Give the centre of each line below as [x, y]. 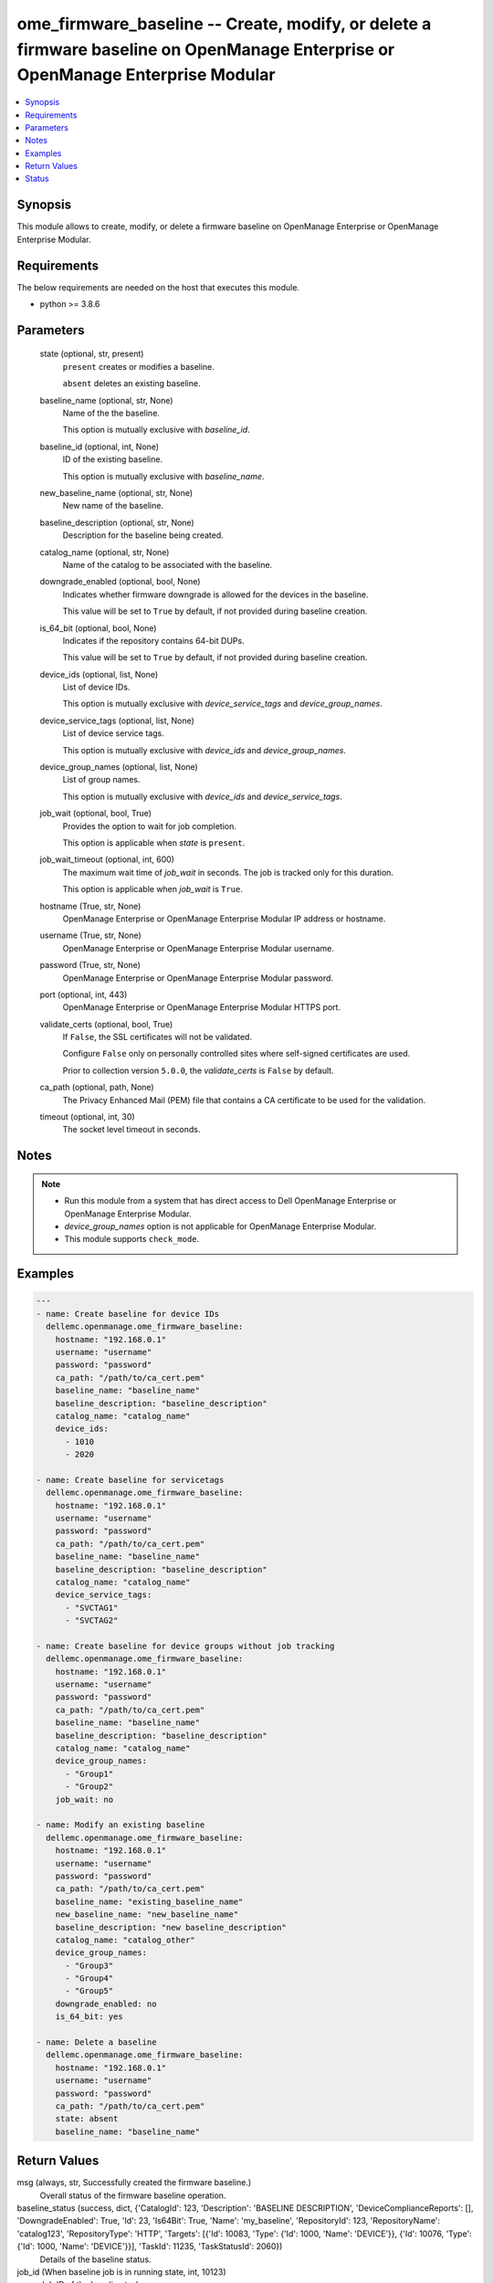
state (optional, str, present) [92, 354]
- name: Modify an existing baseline [121, 1825]
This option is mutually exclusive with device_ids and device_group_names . [205, 750]
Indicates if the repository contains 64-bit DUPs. [154, 640]
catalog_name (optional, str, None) [105, 552]
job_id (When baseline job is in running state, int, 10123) [122, 2272]
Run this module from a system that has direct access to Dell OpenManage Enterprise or [231, 1201]
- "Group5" [89, 1991]
